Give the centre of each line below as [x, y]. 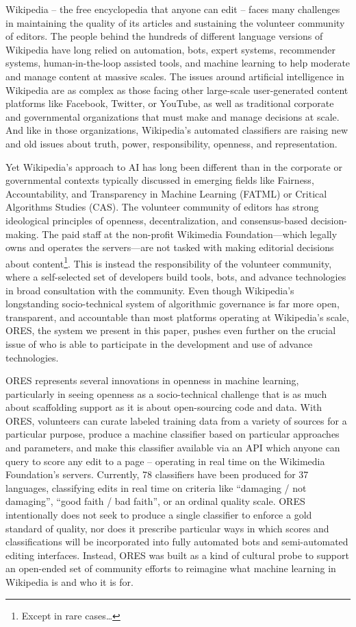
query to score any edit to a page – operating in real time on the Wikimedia [165, 461]
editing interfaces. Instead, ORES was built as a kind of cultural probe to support [177, 555]
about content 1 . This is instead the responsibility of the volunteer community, [169, 262]
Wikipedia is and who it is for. [69, 582]
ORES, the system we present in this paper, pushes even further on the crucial [171, 330]
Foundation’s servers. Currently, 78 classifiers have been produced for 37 [157, 474]
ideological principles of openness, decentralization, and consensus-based [157, 220]
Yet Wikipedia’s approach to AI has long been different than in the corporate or [174, 166]
